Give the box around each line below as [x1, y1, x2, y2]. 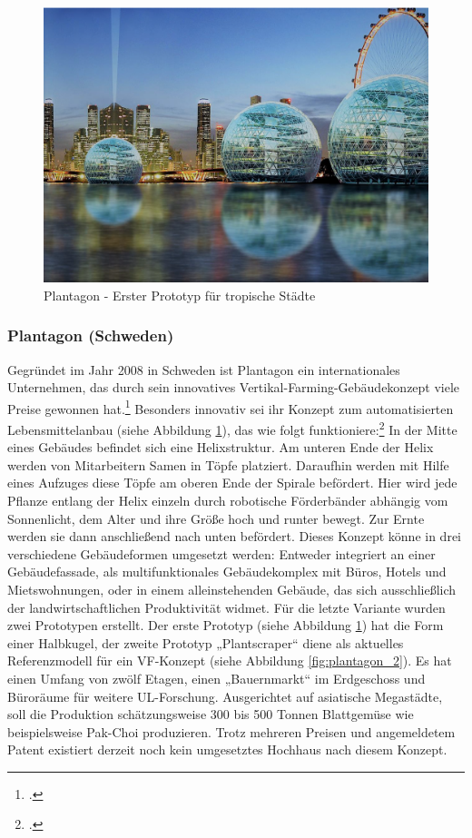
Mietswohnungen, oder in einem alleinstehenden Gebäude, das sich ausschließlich [7, 579, 457, 598]
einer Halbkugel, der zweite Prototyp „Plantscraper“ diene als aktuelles [7, 633, 404, 652]
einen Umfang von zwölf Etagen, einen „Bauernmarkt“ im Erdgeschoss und [7, 668, 426, 687]
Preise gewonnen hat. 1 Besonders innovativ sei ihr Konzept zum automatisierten [7, 396, 454, 418]
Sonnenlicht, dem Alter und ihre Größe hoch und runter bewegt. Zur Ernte [7, 508, 425, 527]
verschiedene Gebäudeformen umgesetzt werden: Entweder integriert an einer [7, 544, 436, 563]
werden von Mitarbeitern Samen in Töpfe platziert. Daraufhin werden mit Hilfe [7, 455, 449, 474]
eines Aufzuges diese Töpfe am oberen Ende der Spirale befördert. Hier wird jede [7, 473, 457, 492]
